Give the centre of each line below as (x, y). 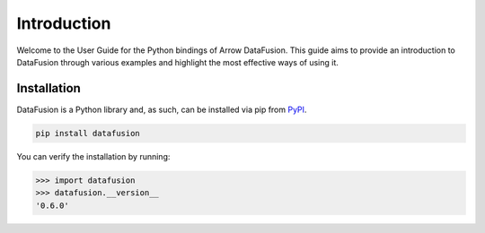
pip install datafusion (88, 133)
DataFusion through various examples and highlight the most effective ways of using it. (177, 62)
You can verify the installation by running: (93, 156)
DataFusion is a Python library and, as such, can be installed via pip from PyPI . (162, 109)
